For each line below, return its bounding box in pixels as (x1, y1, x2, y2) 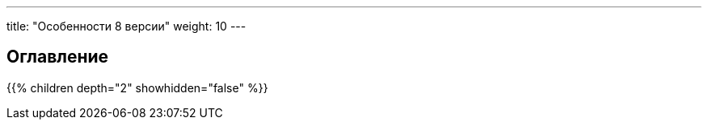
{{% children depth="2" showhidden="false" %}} (6, 80, 268, 95)
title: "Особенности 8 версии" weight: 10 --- (6, 19, 247, 33)
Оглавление (6, 47, 109, 67)
